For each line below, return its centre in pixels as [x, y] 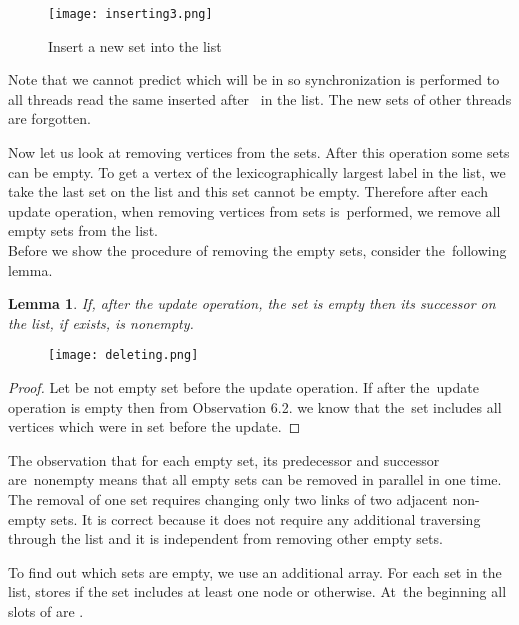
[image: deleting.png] [123, 355]
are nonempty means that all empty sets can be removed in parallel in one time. [255, 479]
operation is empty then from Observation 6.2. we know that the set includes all [255, 406]
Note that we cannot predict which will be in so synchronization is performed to [254, 79]
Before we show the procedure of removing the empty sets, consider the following [257, 250]
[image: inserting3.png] [130, 14]
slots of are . [46, 610]
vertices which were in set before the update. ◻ [154, 426]
